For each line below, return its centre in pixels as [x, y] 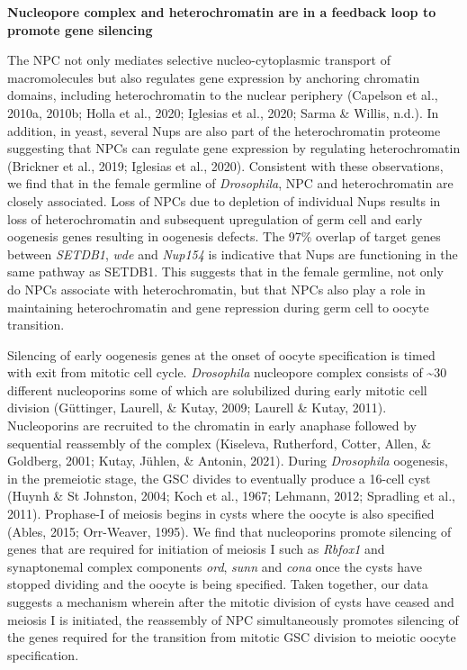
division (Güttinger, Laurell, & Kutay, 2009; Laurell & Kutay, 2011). [197, 407]
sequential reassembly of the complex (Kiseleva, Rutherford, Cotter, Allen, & [220, 443]
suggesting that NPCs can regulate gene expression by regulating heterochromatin [234, 148]
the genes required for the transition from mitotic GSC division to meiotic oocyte [232, 637]
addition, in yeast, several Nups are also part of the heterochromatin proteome [224, 130]
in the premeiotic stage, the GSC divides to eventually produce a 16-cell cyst [219, 478]
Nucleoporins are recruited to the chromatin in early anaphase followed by [212, 426]
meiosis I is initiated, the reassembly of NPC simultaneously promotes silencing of [233, 619]
